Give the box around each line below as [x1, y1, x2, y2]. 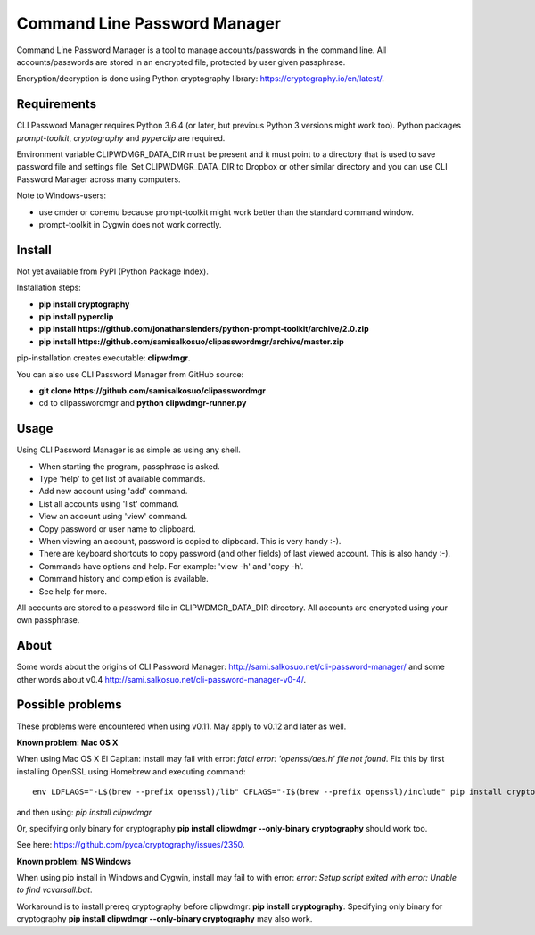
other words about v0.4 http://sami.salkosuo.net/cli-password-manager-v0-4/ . [16, 674, 307, 684]
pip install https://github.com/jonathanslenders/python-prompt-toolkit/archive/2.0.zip [38, 324, 369, 335]
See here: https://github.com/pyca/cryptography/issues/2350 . [16, 840, 245, 850]
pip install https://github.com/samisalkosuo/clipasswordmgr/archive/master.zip [38, 335, 345, 347]
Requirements [16, 96, 97, 112]
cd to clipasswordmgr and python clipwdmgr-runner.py [38, 398, 247, 409]
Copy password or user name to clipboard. [38, 523, 196, 534]
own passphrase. [16, 615, 80, 625]
